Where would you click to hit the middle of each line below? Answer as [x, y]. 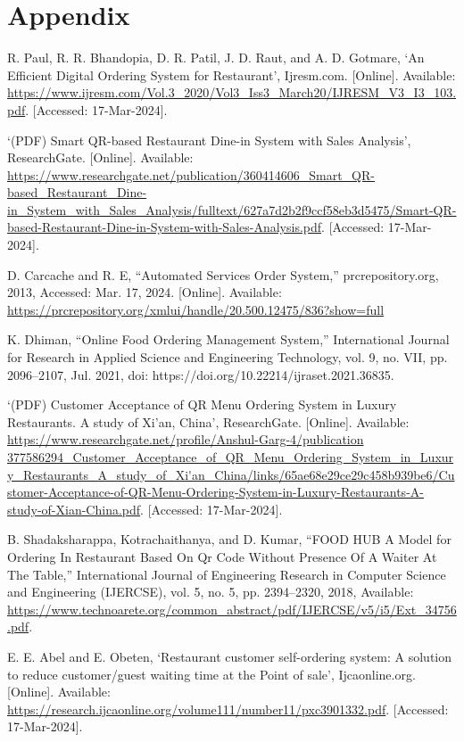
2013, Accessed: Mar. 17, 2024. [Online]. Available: [145, 292]
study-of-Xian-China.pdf [74, 509]
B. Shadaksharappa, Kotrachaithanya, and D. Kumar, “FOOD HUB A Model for [229, 539]
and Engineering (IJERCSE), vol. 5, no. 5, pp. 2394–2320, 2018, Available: [211, 592]
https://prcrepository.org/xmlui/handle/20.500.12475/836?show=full [196, 309]
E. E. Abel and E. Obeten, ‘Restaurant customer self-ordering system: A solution [230, 656]
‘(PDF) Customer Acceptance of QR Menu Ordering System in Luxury [202, 404]
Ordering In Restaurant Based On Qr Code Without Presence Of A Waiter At [222, 556]
